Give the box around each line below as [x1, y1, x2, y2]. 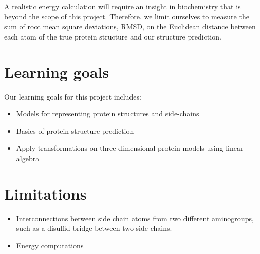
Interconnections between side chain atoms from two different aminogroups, [16, 212, 254, 223]
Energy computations [16, 240, 84, 250]
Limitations [4, 183, 87, 204]
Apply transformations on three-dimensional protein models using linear [16, 143, 244, 153]
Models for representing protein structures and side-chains [16, 108, 199, 119]
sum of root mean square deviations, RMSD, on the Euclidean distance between [4, 21, 256, 32]
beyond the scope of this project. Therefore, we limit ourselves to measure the [4, 11, 249, 22]
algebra [16, 152, 40, 163]
